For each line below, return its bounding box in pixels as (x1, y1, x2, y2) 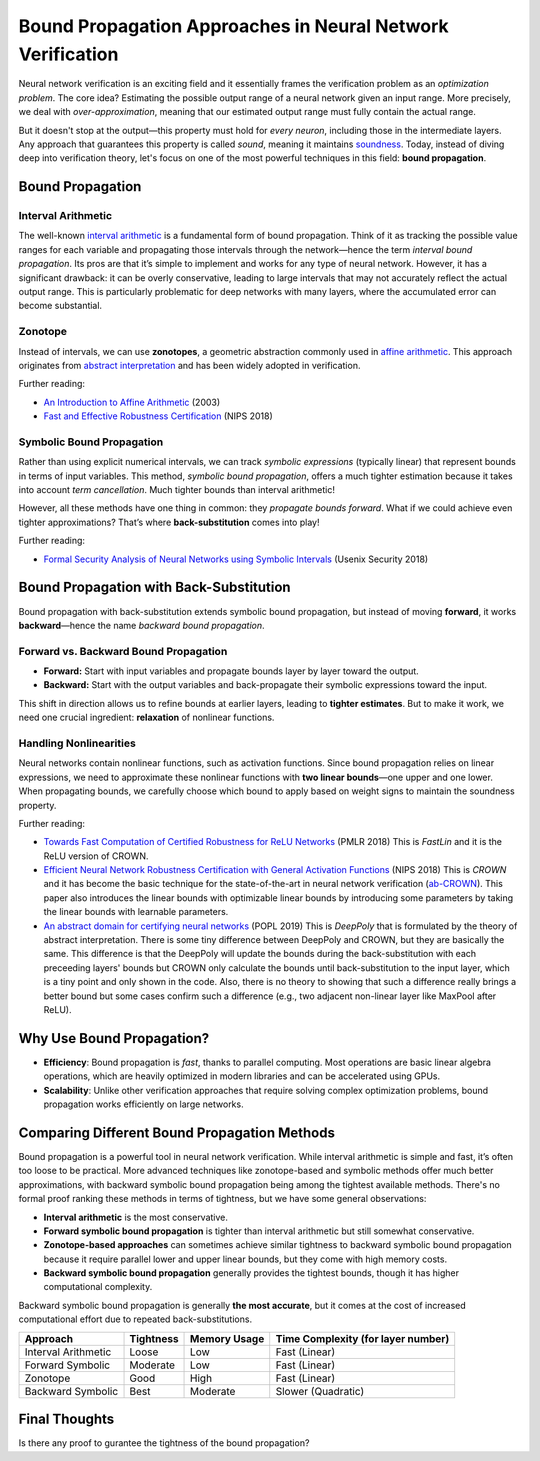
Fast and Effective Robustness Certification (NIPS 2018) (43, 410, 274, 422)
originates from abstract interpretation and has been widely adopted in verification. (18, 359, 361, 371)
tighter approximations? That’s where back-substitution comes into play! (18, 516, 320, 528)
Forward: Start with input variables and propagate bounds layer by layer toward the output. (43, 665, 419, 677)
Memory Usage (190, 1331, 265, 1345)
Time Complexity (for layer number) (275, 1331, 450, 1345)
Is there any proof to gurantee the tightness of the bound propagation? (18, 1437, 310, 1449)
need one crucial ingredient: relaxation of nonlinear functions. (18, 711, 275, 724)
